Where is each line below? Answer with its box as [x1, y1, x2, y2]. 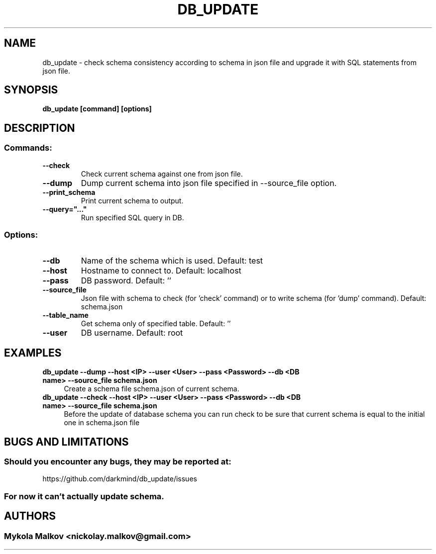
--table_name [42, 311, 89, 320]
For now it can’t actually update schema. [4, 491, 164, 501]
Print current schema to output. [81, 196, 184, 205]
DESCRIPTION [4, 121, 75, 134]
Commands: [4, 143, 52, 153]
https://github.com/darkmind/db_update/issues [42, 474, 197, 483]
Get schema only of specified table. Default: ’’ [81, 319, 231, 328]
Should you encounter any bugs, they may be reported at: [4, 457, 231, 467]
